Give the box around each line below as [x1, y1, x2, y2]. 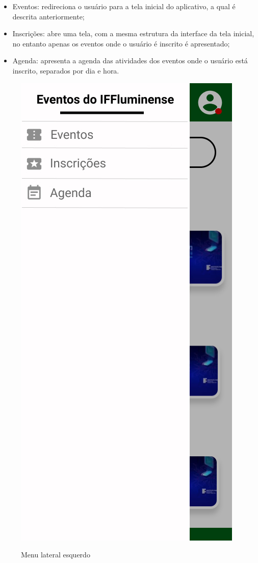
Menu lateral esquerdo [21, 549, 90, 560]
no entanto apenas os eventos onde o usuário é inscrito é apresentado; [12, 38, 230, 48]
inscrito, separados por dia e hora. [12, 65, 119, 76]
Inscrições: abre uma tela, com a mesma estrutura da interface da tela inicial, [12, 28, 254, 39]
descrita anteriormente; [12, 11, 85, 21]
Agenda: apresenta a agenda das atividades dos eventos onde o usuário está [12, 55, 248, 66]
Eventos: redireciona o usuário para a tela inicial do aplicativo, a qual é [12, 1, 236, 11]
